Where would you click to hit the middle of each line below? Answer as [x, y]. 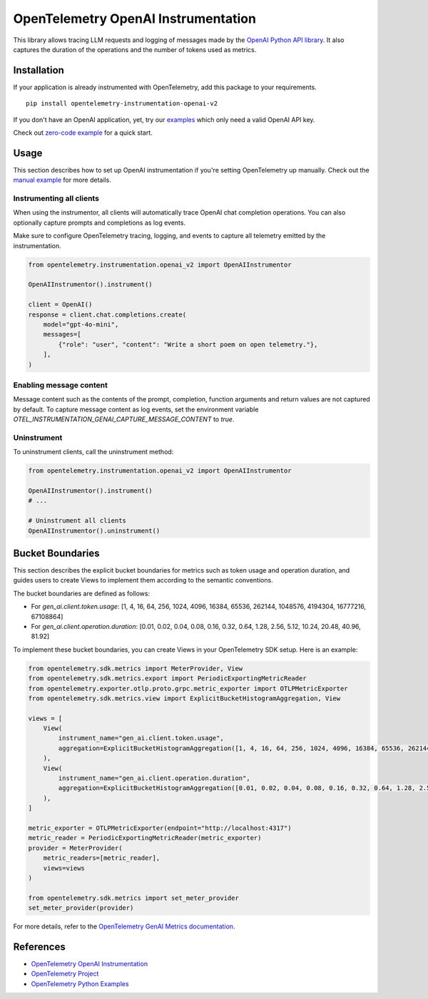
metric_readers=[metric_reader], [102, 858]
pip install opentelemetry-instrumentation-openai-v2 [122, 104]
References [39, 947]
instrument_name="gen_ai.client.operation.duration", [154, 778]
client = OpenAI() [60, 304]
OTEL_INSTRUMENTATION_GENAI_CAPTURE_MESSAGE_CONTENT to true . [124, 419]
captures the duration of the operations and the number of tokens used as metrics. [135, 49]
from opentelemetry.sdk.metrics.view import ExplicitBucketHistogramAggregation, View [184, 698]
